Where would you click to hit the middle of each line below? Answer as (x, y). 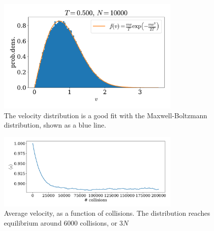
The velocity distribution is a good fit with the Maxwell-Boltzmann (106, 115)
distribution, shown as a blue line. (55, 125)
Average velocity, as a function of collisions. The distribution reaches (107, 213)
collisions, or (99, 223)
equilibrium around (33, 223)
